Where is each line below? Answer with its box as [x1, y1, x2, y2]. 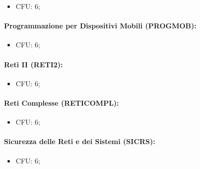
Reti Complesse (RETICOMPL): [4, 97, 119, 108]
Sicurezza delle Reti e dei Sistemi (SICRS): [4, 136, 155, 147]
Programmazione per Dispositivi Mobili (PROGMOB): [4, 20, 197, 31]
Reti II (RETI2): [4, 59, 63, 69]
